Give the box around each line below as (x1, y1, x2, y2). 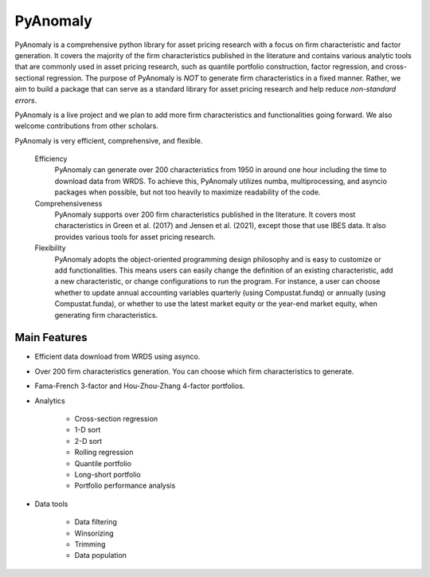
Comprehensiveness (34, 198, 103, 208)
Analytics (34, 395, 65, 406)
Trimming (74, 539, 106, 549)
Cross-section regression (74, 414, 158, 423)
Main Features (14, 331, 88, 344)
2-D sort (74, 436, 103, 446)
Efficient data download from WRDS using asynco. (34, 351, 201, 362)
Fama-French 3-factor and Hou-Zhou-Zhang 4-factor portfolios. (34, 381, 245, 391)
